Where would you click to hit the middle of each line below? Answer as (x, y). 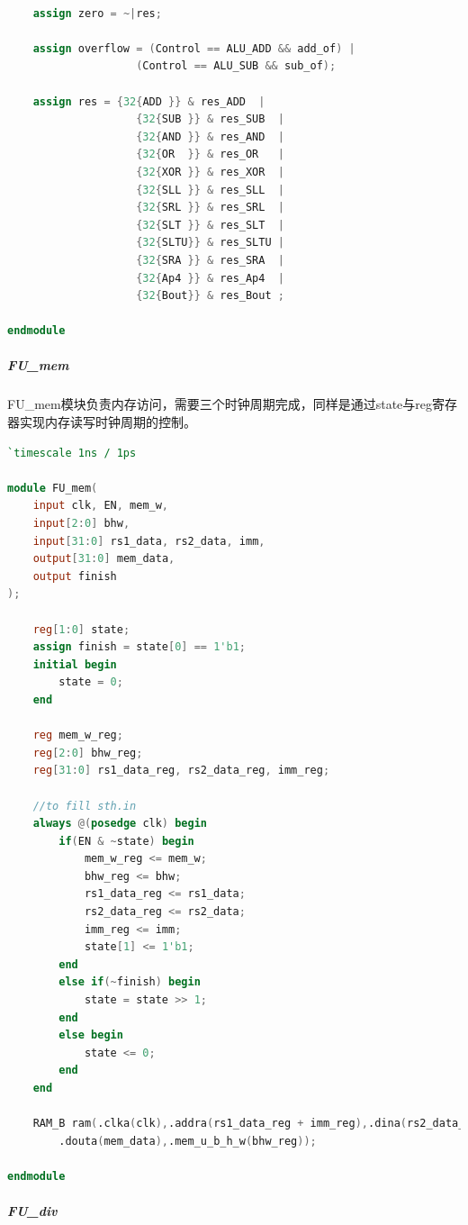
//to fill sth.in (85, 806)
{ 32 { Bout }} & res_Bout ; (210, 296)
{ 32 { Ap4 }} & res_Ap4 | (210, 278)
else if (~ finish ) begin (130, 982)
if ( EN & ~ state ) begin (126, 841)
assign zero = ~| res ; (97, 13)
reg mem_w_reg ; (78, 735)
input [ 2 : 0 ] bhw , (81, 523)
